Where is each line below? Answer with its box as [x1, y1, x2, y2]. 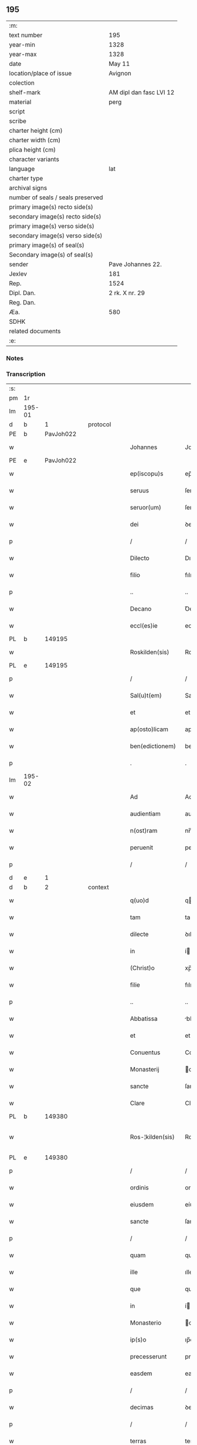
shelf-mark [9, 88, 41, 96]
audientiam [130, 810, 161, 818]
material [9, 98, 32, 106]
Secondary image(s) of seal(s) [9, 250, 93, 259]
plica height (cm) [9, 145, 56, 153]
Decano [130, 605, 152, 613]
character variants [9, 155, 60, 163]
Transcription [6, 370, 46, 378]
